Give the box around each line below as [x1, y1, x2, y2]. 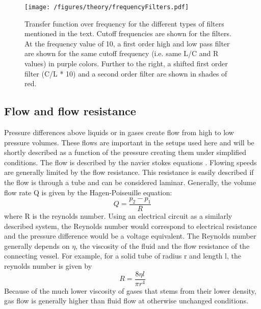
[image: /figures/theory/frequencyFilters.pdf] [24, 4, 189, 11]
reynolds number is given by [4, 260, 92, 271]
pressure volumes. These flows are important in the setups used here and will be [4, 137, 254, 147]
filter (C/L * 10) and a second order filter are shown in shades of [24, 68, 227, 79]
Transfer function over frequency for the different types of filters [24, 18, 224, 29]
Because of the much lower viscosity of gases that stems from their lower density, [4, 285, 256, 296]
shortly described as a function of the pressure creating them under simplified [4, 147, 247, 158]
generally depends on [4, 240, 70, 251]
